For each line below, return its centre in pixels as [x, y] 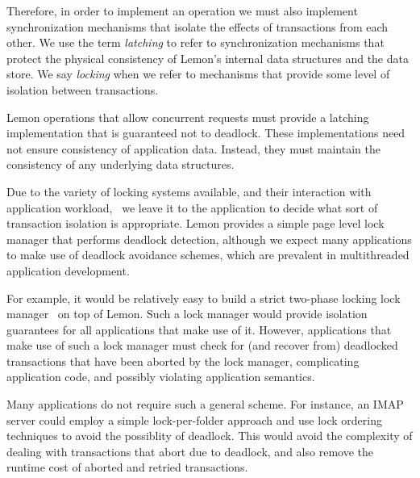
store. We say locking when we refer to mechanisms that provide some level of [198, 74]
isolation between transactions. [83, 89]
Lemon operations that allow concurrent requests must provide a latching [188, 117]
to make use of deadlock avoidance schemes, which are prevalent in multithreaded [208, 255]
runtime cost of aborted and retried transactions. [127, 467]
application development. [68, 270]
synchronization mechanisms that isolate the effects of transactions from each [198, 26]
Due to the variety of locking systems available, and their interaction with [189, 191]
